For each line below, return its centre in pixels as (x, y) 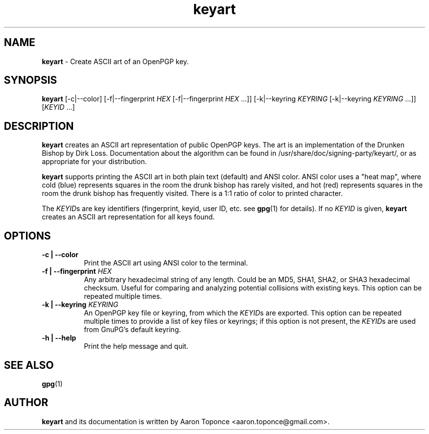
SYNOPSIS (31, 80)
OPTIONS (27, 236)
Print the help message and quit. (136, 346)
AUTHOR (26, 403)
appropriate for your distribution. (94, 162)
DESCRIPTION (39, 126)
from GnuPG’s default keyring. (132, 330)
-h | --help (59, 338)
